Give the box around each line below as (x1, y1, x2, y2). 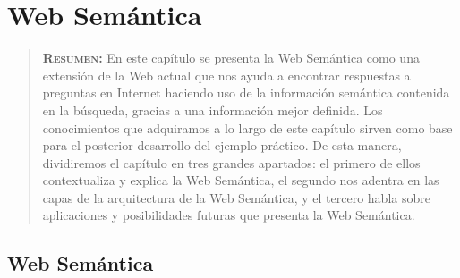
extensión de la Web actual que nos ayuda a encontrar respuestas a (42, 65, 411, 84)
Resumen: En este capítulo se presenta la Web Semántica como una (42, 48, 420, 67)
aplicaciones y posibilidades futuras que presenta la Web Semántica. (42, 206, 415, 224)
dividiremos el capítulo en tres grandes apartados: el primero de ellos (42, 153, 421, 172)
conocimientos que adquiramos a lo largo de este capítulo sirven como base (42, 118, 453, 137)
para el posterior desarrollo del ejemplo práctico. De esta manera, (42, 136, 402, 155)
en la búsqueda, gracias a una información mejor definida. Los (42, 100, 383, 119)
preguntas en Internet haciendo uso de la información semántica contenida (42, 83, 450, 102)
